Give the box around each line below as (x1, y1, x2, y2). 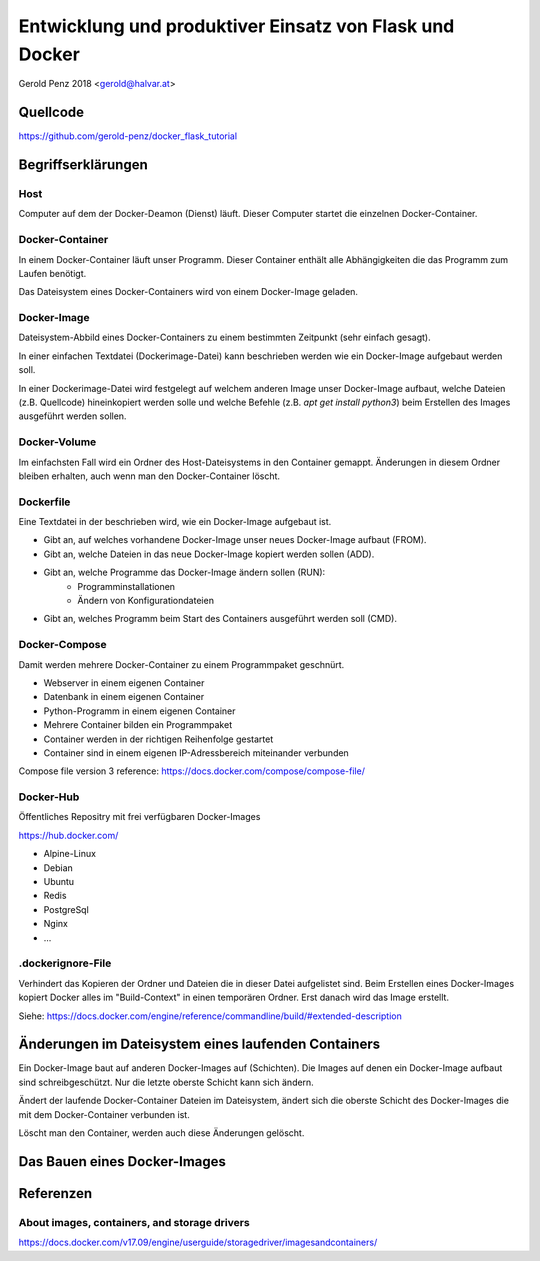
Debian (43, 861, 74, 874)
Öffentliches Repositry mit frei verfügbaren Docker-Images (18, 811, 261, 823)
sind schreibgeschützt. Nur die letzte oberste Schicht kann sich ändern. (18, 1076, 314, 1088)
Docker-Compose (18, 638, 107, 652)
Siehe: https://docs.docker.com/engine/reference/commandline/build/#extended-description (18, 1010, 402, 1022)
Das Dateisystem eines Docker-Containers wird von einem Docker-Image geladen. (18, 286, 359, 298)
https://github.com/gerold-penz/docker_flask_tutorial (18, 130, 238, 142)
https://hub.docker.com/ (18, 829, 119, 841)
